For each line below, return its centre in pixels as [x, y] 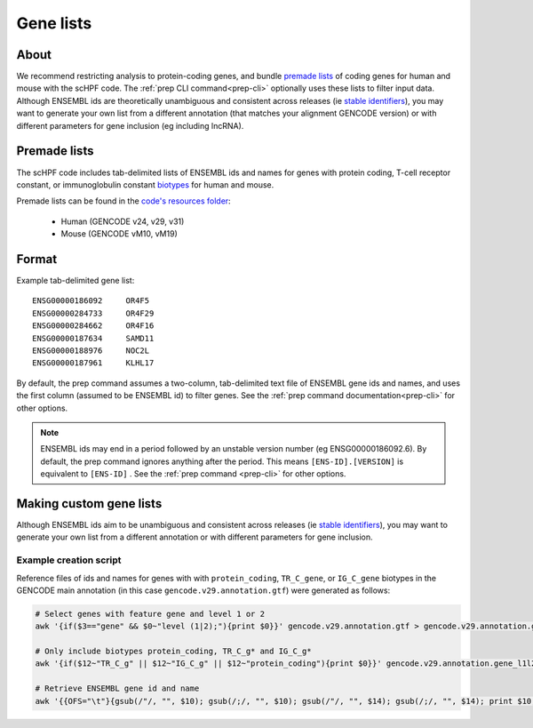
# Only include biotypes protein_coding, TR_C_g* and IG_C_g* [173, 652]
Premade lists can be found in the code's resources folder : [123, 201]
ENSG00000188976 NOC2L [91, 350]
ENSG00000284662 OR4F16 [93, 326]
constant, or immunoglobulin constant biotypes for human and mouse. [145, 184]
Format [37, 259]
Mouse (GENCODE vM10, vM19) [119, 234]
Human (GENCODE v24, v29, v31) [123, 221]
